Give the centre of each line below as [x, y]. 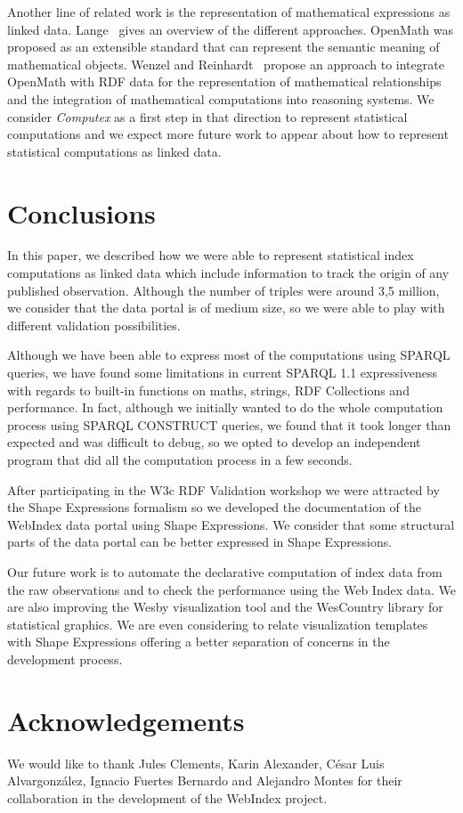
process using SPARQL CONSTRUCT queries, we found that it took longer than [229, 424]
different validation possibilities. [94, 325]
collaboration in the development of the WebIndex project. [167, 797]
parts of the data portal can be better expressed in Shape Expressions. [200, 542]
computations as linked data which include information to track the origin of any [228, 273]
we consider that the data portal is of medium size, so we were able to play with [226, 308]
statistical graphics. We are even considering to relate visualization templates [218, 624]
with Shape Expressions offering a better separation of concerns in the [199, 642]
